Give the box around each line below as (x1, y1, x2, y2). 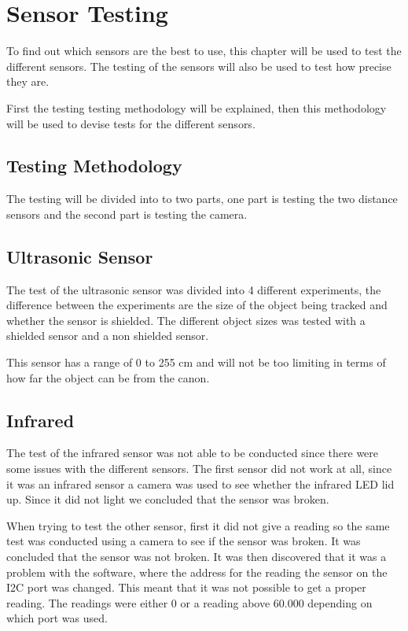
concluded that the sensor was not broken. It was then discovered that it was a (6, 548, 387, 565)
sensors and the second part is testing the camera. (6, 205, 248, 222)
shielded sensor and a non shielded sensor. (6, 327, 209, 344)
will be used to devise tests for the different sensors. (6, 115, 255, 131)
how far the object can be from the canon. (6, 369, 210, 386)
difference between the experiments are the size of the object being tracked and (6, 297, 388, 313)
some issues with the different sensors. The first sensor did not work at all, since (6, 460, 392, 477)
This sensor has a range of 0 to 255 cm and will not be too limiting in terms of (6, 354, 386, 371)
